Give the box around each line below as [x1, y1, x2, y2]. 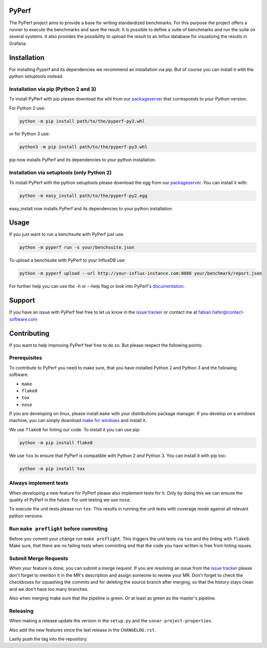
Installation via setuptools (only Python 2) [9, 169, 112, 176]
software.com [9, 316, 38, 322]
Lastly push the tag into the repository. [9, 636, 88, 642]
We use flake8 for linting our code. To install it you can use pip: [9, 426, 140, 432]
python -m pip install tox [19, 465, 85, 471]
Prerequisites [9, 354, 42, 361]
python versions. [9, 512, 44, 519]
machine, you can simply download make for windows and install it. [9, 417, 147, 423]
